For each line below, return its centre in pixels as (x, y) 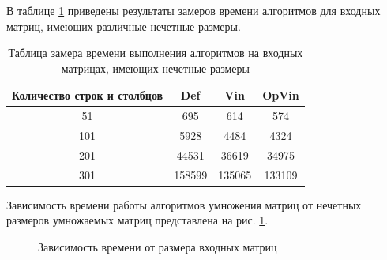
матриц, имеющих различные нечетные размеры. (124, 26)
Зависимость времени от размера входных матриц (158, 247)
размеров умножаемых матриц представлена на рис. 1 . (137, 220)
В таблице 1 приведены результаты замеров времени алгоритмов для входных (193, 10)
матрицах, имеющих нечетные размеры (155, 68)
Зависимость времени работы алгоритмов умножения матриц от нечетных (184, 204)
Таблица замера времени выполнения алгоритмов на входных (156, 53)
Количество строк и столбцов (88, 95)
